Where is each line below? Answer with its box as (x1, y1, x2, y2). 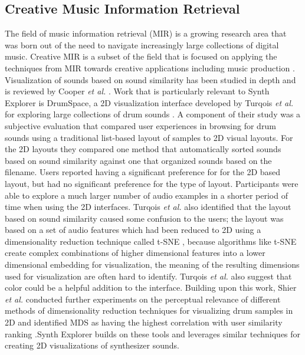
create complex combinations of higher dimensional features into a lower (5, 246, 265, 259)
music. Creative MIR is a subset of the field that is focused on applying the (5, 50, 277, 63)
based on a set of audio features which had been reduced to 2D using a (5, 223, 261, 236)
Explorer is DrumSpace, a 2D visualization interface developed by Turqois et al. (5, 96, 294, 109)
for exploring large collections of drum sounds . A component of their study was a (5, 108, 301, 120)
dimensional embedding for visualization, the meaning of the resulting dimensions (5, 258, 300, 271)
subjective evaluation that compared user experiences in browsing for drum (5, 119, 276, 132)
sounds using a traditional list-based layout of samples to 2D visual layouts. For (5, 131, 293, 143)
